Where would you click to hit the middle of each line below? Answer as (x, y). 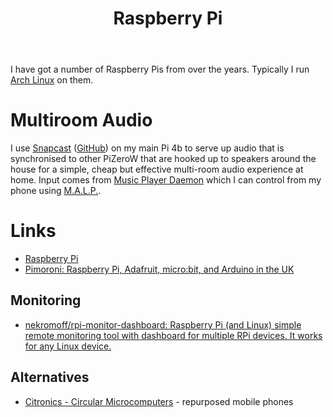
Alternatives (50, 377)
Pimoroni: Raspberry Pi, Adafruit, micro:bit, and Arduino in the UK (159, 269)
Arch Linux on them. (52, 80)
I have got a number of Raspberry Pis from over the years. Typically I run (160, 69)
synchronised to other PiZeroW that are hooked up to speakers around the (163, 159)
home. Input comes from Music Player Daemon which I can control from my (166, 180)
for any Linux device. (68, 346)
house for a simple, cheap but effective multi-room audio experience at (157, 169)
